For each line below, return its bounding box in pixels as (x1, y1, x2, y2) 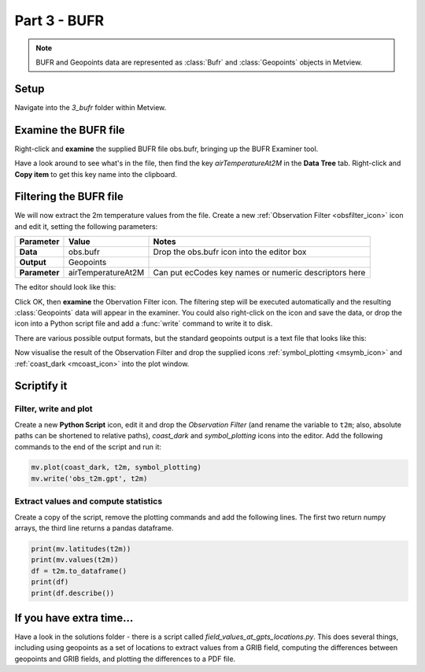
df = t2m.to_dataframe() (31, 567, 128, 575)
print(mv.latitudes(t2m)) (31, 544, 131, 553)
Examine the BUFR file (14, 123, 125, 137)
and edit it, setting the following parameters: (14, 221, 158, 231)
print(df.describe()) (31, 589, 115, 597)
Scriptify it (14, 379, 68, 393)
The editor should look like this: (14, 282, 116, 292)
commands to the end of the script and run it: (14, 441, 161, 452)
